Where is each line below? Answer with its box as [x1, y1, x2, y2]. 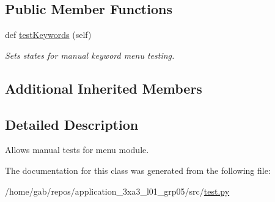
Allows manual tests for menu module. [5, 143, 149, 156]
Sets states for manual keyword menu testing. [5, 48, 175, 61]
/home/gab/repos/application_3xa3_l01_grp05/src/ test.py [5, 184, 230, 197]
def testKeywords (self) [5, 28, 92, 41]
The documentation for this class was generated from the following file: [5, 163, 271, 176]
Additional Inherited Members [5, 78, 202, 97]
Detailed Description [5, 114, 139, 133]
